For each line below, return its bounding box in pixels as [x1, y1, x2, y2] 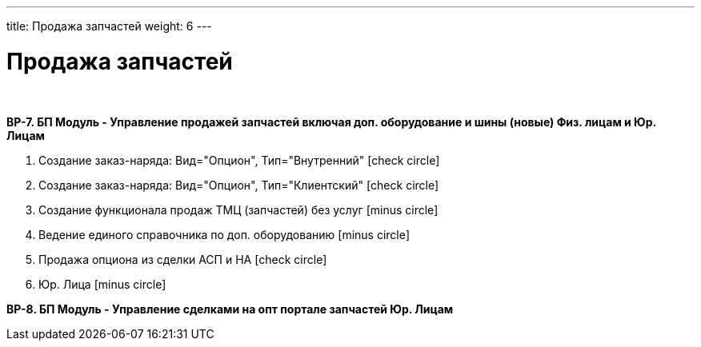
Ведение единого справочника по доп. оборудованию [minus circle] [38, 227, 411, 241]
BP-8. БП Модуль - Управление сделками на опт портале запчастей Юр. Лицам [6, 301, 454, 316]
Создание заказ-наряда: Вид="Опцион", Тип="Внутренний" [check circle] [38, 153, 440, 167]
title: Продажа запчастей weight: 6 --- [6, 19, 212, 33]
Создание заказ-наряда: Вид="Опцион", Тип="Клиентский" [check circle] [38, 177, 439, 192]
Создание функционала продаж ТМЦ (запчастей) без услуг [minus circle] [38, 202, 439, 217]
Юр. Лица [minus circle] [38, 277, 166, 291]
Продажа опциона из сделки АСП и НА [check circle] [38, 252, 327, 266]
